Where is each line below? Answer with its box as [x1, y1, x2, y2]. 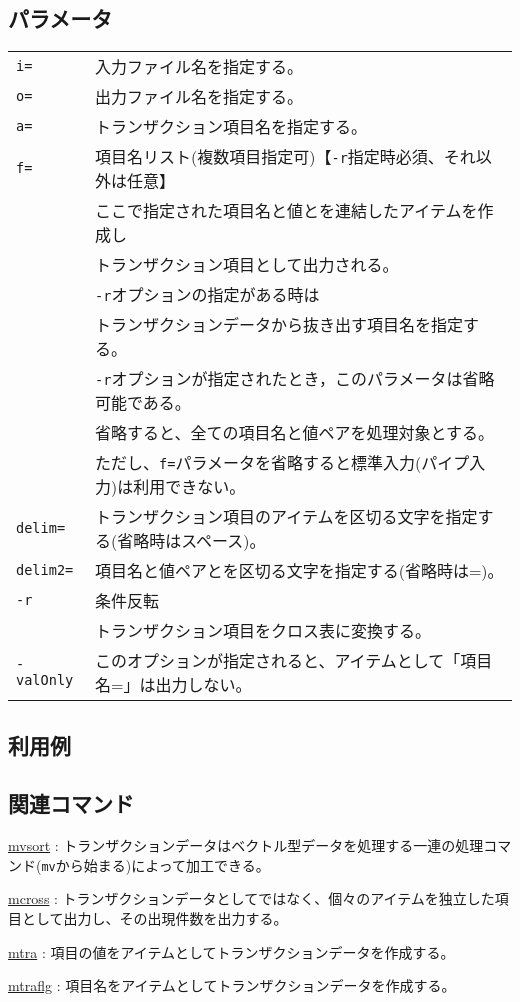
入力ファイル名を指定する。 [95, 55, 304, 79]
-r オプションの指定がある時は [95, 283, 320, 307]
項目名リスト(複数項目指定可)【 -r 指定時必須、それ [95, 145, 476, 169]
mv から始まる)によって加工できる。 [41, 854, 270, 875]
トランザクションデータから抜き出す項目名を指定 [95, 313, 464, 337]
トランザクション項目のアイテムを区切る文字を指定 [95, 505, 478, 529]
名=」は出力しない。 [95, 673, 252, 697]
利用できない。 [133, 475, 246, 499]
